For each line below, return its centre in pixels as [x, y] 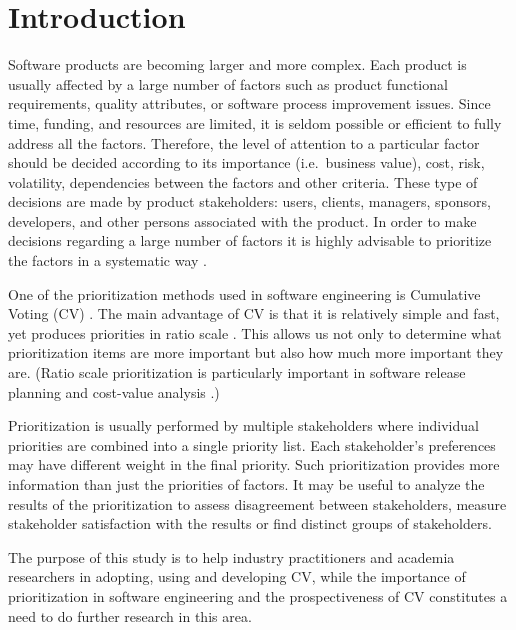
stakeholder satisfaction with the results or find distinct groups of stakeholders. [250, 523]
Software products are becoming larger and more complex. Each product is [237, 64]
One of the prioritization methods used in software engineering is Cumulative [244, 293]
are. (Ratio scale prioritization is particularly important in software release [237, 372]
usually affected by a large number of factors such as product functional [228, 83]
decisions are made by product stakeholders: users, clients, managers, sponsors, [249, 201]
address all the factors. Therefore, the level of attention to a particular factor [244, 142]
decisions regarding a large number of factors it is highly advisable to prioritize [250, 240]
